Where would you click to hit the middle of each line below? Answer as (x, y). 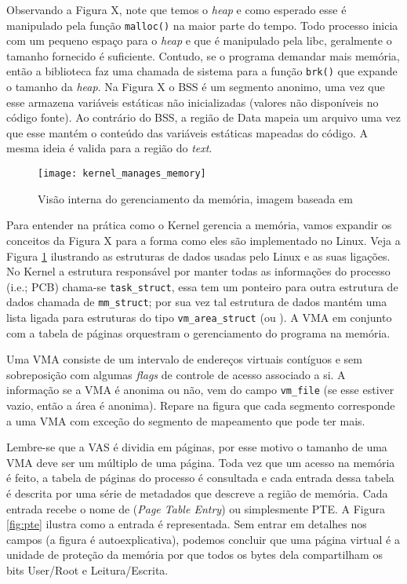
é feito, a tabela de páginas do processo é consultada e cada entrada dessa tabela (200, 478)
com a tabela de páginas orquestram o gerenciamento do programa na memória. (198, 332)
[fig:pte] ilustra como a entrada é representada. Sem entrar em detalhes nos (187, 524)
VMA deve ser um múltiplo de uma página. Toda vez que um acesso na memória (201, 462)
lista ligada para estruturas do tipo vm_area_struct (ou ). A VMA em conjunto (199, 317)
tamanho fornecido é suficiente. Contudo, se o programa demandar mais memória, (203, 55)
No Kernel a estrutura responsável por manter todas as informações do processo (198, 271)
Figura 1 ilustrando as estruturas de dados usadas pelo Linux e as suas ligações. (198, 255)
